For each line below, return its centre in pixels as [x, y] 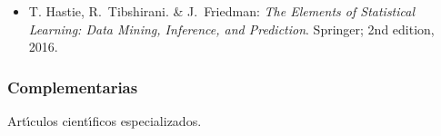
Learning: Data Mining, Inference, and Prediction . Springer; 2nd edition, [231, 29]
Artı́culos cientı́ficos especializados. [105, 121]
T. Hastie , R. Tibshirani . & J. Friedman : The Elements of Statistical [222, 11]
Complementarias [73, 87]
